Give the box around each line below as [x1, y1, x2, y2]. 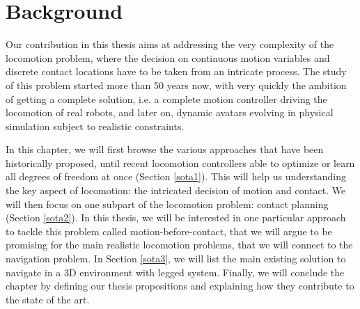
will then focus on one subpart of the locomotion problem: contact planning [6, 196, 329, 211]
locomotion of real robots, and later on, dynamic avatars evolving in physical [6, 105, 334, 120]
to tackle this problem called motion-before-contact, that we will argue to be [6, 223, 332, 238]
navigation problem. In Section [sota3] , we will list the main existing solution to [6, 251, 346, 266]
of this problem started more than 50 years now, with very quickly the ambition [6, 77, 347, 92]
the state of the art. [6, 292, 90, 306]
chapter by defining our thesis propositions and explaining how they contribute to [6, 278, 354, 293]
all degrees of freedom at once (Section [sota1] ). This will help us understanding [6, 169, 346, 184]
